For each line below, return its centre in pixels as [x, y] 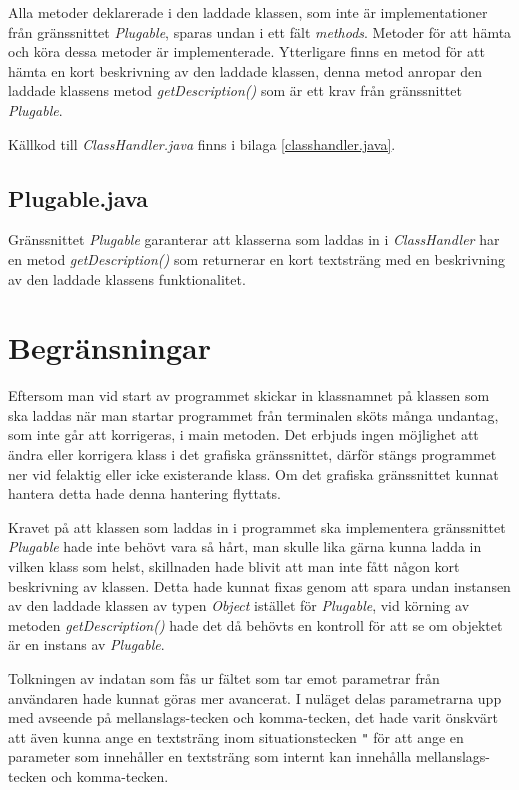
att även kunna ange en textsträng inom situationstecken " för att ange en [236, 736]
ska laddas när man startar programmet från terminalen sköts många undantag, [253, 414]
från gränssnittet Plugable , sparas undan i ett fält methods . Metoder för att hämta [260, 31]
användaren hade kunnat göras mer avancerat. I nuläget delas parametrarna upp [255, 697]
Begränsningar [110, 347]
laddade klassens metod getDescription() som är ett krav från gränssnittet [235, 90]
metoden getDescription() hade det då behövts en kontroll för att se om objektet [255, 624]
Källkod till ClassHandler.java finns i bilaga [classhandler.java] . [202, 143]
